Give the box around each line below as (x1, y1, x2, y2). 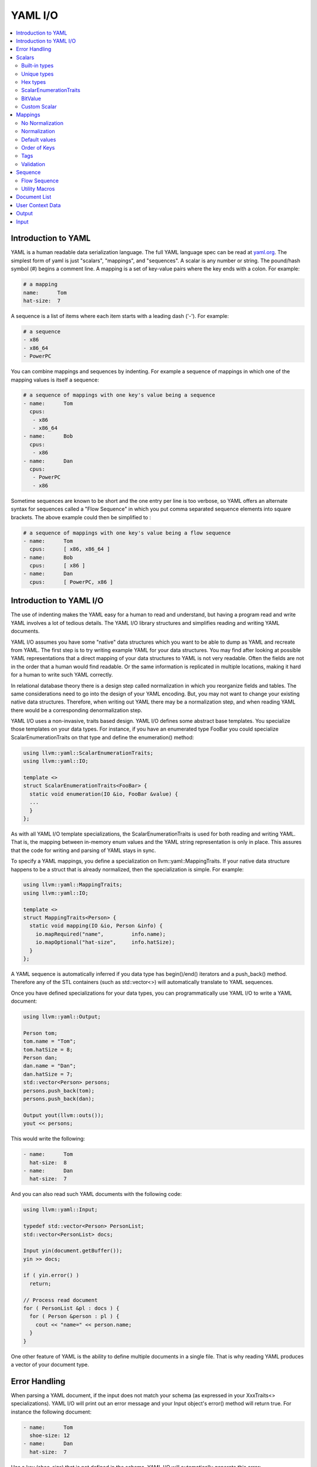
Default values (21, 136, 56, 143)
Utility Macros (21, 185, 55, 192)
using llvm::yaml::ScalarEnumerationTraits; (23, 749, 154, 756)
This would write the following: (11, 1135, 85, 1142)
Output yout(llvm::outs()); (23, 1112, 104, 1118)
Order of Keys (21, 144, 55, 151)
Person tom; (23, 1030, 58, 1036)
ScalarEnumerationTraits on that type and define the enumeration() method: (11, 733, 194, 741)
